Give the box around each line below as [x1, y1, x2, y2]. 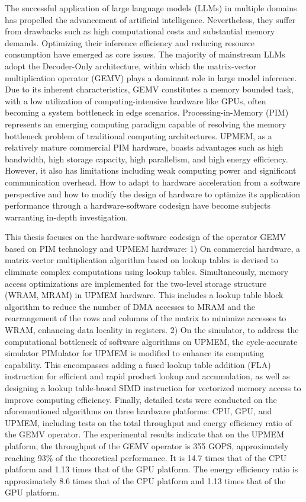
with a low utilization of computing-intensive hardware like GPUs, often [5, 94, 266, 107]
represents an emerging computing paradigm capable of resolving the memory [5, 117, 286, 130]
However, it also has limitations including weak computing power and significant [5, 164, 297, 177]
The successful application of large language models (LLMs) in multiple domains [5, 2, 297, 14]
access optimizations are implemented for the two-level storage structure [5, 277, 267, 289]
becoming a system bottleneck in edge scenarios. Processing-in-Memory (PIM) [5, 106, 289, 119]
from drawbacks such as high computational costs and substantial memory [5, 25, 275, 37]
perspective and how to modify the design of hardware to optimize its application [5, 187, 300, 200]
